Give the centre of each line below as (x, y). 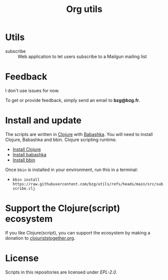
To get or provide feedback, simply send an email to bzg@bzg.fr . (73, 100)
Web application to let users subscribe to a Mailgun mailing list (82, 56)
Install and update (43, 120)
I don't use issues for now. (32, 90)
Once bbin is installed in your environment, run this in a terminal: (71, 169)
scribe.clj (24, 188)
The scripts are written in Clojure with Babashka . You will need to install (79, 134)
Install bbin (24, 160)
